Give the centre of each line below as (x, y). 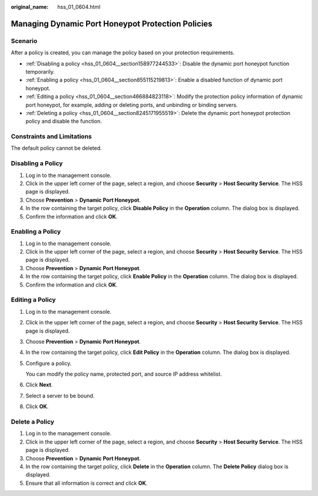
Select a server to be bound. (60, 396)
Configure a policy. (49, 363)
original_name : (30, 7)
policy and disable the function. (64, 121)
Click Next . (39, 385)
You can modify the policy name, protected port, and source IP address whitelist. (124, 374)
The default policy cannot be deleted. (57, 148)
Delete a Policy (33, 422)
